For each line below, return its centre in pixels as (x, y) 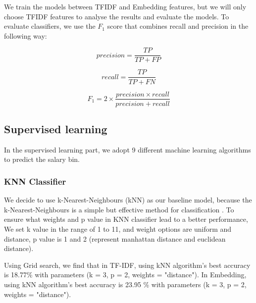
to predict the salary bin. (42, 159)
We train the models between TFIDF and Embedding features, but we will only (125, 6)
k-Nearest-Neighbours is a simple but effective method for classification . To (119, 209)
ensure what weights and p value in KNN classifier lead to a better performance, (126, 219)
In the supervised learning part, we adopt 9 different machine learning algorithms (128, 149)
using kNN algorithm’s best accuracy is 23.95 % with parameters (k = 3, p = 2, (125, 284)
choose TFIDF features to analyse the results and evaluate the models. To (117, 16)
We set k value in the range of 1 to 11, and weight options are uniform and (118, 228)
